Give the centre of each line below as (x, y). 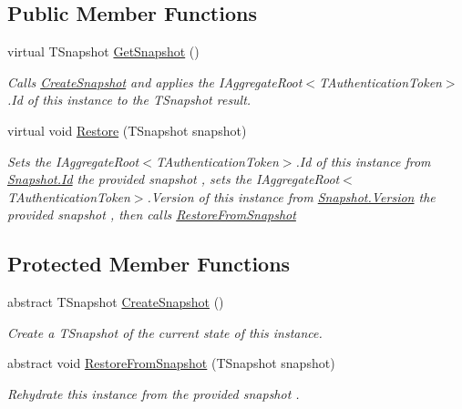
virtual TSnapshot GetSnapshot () (103, 51)
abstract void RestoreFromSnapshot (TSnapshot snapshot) (171, 363)
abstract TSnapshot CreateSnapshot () (116, 302)
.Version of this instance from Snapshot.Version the (291, 196)
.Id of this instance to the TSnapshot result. (129, 100)
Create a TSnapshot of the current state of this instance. (165, 332)
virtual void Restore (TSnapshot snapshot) (127, 130)
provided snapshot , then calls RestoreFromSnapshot (152, 215)
